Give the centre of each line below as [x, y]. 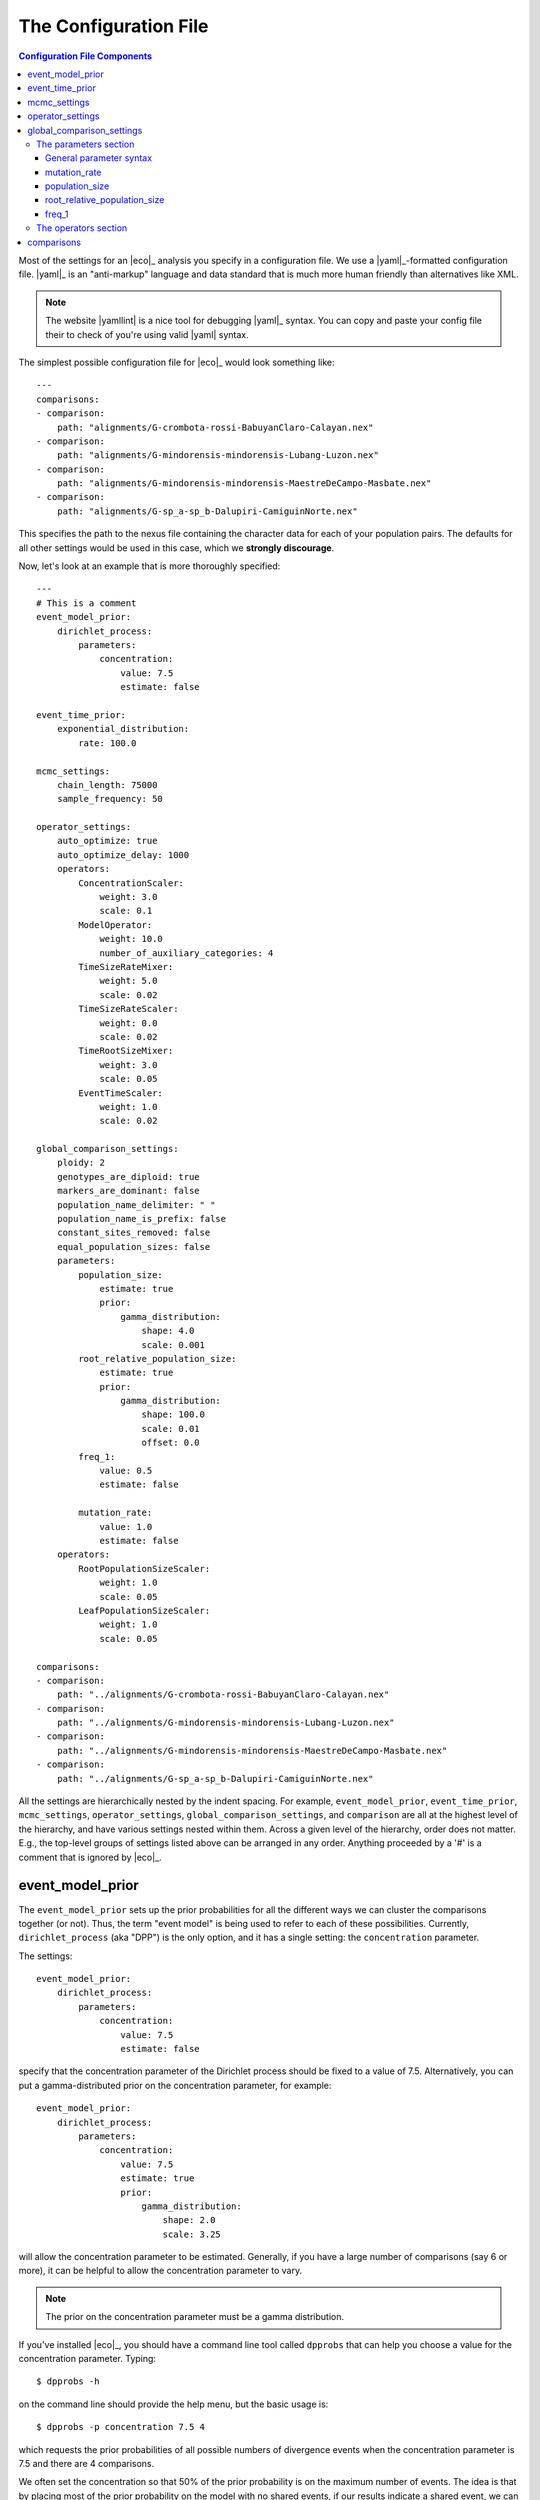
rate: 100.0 [107, 743]
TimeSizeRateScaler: [128, 1009]
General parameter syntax [99, 158]
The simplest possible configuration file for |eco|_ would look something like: [176, 362]
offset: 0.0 [170, 1443]
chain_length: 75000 [107, 784]
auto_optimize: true [107, 841]
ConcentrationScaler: [131, 883]
